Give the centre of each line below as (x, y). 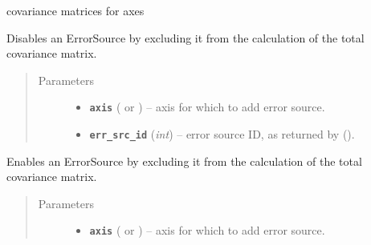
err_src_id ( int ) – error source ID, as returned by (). (222, 134)
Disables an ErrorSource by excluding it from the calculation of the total (185, 37)
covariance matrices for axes (75, 10)
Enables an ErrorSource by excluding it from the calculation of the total (184, 161)
